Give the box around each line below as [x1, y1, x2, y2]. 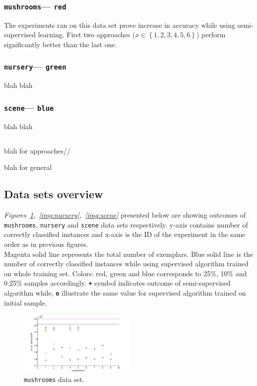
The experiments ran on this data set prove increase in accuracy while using [4, 19, 236, 30]
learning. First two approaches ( [38, 29, 135, 40]
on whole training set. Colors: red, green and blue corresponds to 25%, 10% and [4, 268, 247, 278]
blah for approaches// [4, 145, 70, 155]
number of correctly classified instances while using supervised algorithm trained [4, 258, 249, 269]
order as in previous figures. [4, 238, 88, 249]
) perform [196, 29, 226, 40]
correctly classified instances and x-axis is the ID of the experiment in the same [4, 229, 246, 239]
